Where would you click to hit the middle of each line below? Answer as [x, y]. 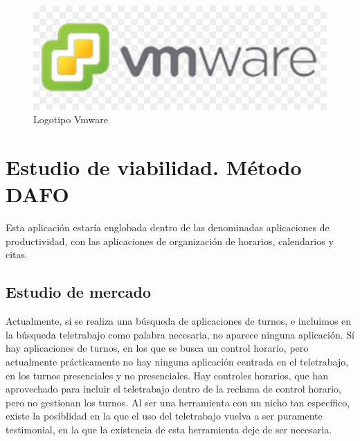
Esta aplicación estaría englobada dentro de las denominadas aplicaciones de [168, 227]
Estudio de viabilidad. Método [154, 167]
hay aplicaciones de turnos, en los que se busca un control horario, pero [157, 348]
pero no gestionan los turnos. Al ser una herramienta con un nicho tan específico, [178, 402]
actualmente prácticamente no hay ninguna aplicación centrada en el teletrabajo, [177, 362]
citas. [17, 254]
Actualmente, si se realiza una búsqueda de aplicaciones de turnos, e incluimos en [179, 321]
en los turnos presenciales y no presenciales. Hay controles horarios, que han [167, 375]
